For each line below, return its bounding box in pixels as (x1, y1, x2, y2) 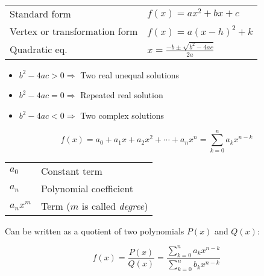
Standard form (10, 7, 71, 20)
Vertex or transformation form (10, 24, 138, 38)
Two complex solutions (80, 109, 165, 122)
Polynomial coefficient (40, 181, 134, 195)
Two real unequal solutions (80, 68, 180, 81)
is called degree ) (81, 198, 148, 213)
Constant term (40, 163, 102, 178)
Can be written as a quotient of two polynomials (5, 224, 184, 237)
